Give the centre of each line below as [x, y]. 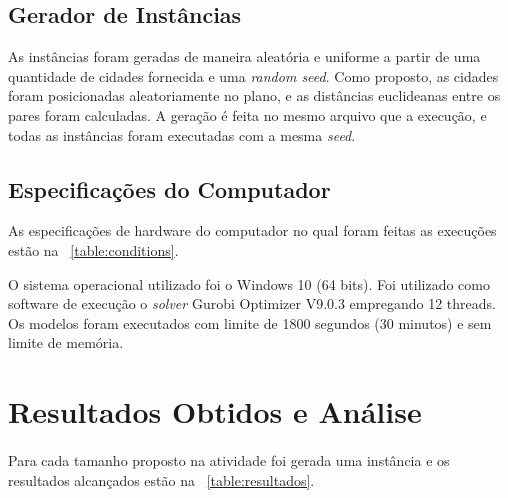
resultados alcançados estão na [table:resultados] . [161, 479]
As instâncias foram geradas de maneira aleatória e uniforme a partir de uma [244, 56]
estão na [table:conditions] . [93, 249]
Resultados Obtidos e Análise [215, 411]
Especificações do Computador [169, 188]
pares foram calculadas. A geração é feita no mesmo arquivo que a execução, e [247, 114]
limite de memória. [66, 342]
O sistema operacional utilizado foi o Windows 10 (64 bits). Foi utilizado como [249, 283]
